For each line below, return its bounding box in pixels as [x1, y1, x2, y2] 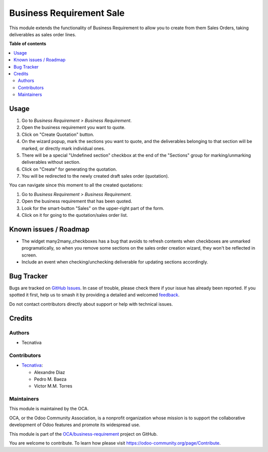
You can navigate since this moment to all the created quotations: [9, 182, 143, 188]
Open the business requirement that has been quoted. [21, 198, 133, 204]
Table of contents [9, 41, 47, 47]
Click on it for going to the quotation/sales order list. [21, 212, 129, 218]
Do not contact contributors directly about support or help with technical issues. [9, 301, 173, 307]
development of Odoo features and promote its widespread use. [9, 422, 140, 428]
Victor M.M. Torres [34, 383, 72, 389]
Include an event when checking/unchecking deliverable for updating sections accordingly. [21, 259, 208, 265]
